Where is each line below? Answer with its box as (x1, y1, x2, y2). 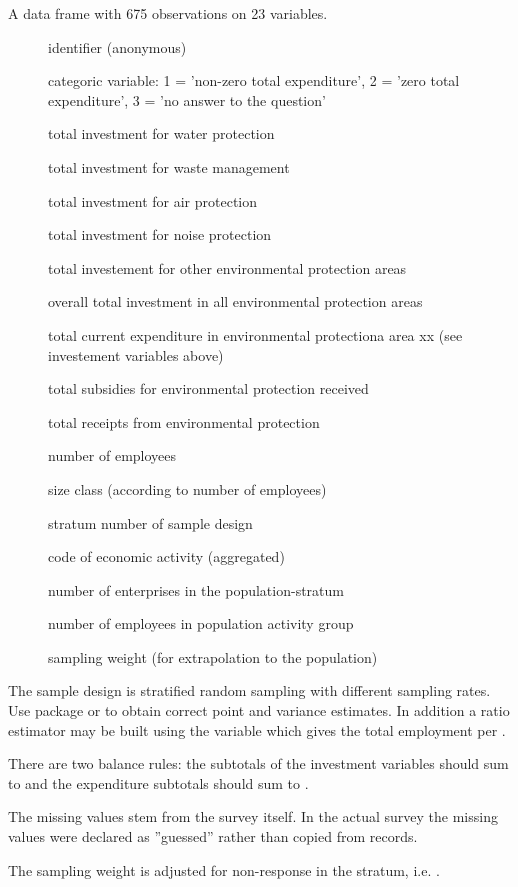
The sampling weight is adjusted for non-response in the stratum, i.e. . (8, 859, 440, 880)
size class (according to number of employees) (48, 478, 327, 499)
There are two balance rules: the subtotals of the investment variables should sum (8, 753, 509, 774)
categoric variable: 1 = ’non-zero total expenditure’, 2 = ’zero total (48, 70, 460, 91)
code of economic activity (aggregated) (48, 546, 285, 567)
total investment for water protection (48, 123, 275, 144)
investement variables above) (48, 344, 224, 365)
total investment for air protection (48, 190, 258, 211)
